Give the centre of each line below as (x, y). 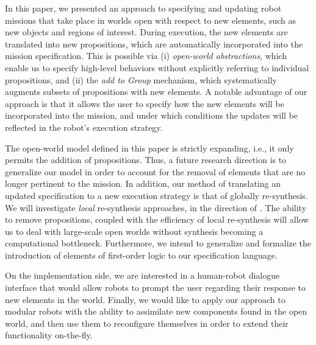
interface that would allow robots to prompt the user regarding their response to (155, 287)
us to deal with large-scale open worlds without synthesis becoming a (134, 231)
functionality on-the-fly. (49, 335)
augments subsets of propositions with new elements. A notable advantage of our (156, 92)
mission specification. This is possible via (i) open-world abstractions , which (146, 56)
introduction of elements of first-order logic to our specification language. (141, 255)
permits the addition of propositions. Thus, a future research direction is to (146, 160)
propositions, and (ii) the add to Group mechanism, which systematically (141, 79)
